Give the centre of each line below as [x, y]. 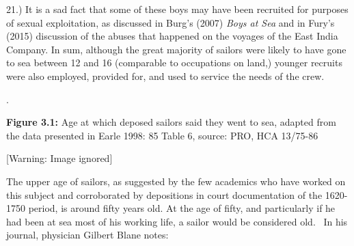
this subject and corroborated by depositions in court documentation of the [164, 194]
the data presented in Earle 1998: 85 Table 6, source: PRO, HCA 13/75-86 [162, 135]
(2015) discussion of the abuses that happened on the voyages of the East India [172, 36]
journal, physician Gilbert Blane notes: [87, 235]
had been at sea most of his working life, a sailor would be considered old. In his [177, 221]
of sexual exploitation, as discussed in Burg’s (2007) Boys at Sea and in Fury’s [171, 22]
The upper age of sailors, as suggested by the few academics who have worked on [176, 181]
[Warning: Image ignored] [59, 158]
